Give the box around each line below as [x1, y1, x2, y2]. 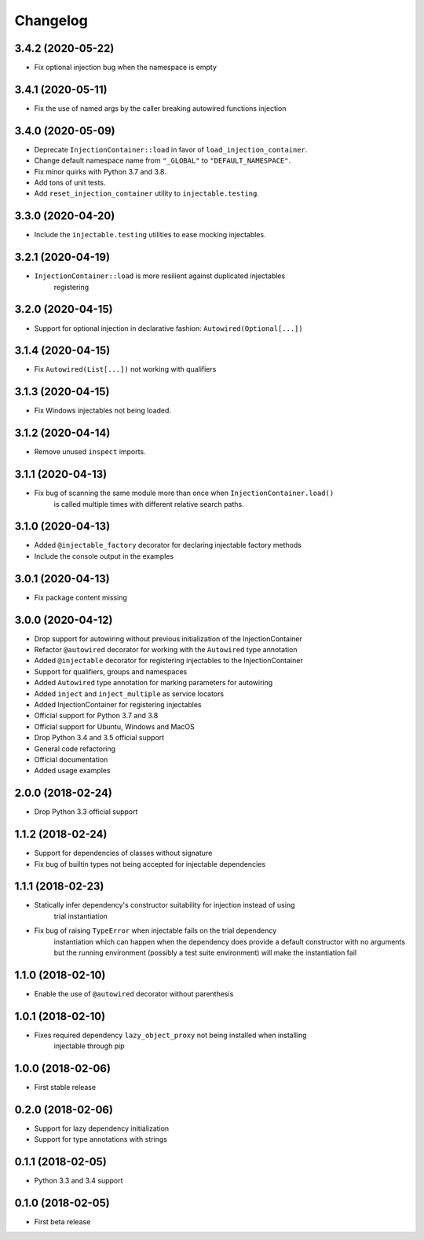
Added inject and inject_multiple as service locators [34, 688, 224, 699]
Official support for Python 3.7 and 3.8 [34, 711, 159, 721]
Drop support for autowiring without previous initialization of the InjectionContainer [34, 633, 302, 644]
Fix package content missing [34, 592, 127, 602]
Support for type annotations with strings [34, 1135, 168, 1144]
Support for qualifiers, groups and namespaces [34, 666, 188, 676]
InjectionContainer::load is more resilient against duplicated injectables [34, 271, 286, 281]
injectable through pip [53, 1041, 125, 1051]
